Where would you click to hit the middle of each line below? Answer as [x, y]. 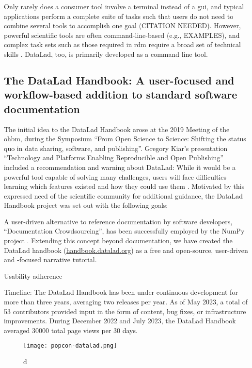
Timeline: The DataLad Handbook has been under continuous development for [121, 292]
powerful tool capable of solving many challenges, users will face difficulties [115, 176]
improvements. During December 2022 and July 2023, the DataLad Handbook [120, 321]
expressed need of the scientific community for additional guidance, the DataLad [124, 195]
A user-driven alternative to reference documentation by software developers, [118, 221]
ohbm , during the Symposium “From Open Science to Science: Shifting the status [125, 139]
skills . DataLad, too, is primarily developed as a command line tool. [106, 54]
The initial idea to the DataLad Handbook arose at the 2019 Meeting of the [117, 129]
